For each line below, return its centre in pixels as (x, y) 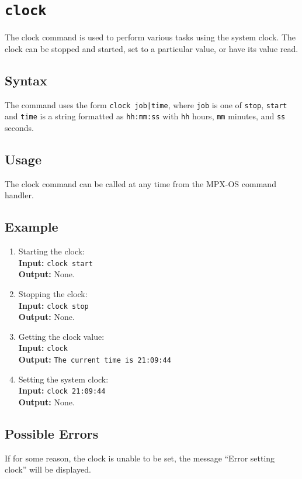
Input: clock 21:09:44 (62, 390)
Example (32, 227)
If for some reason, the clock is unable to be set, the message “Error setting (140, 458)
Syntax (26, 80)
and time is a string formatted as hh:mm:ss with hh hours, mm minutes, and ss (145, 116)
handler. (19, 195)
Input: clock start (55, 262)
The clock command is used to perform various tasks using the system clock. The (150, 37)
